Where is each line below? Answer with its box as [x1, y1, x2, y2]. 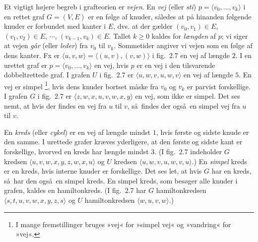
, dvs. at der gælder [113, 21, 173, 31]
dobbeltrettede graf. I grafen [4, 69, 90, 80]
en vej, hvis [94, 60, 129, 70]
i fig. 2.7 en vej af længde [152, 50, 230, 60]
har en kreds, [211, 166, 252, 176]
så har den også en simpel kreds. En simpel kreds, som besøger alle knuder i [4, 175, 238, 185]
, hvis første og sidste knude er [156, 126, 249, 137]
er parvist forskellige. [187, 81, 251, 91]
